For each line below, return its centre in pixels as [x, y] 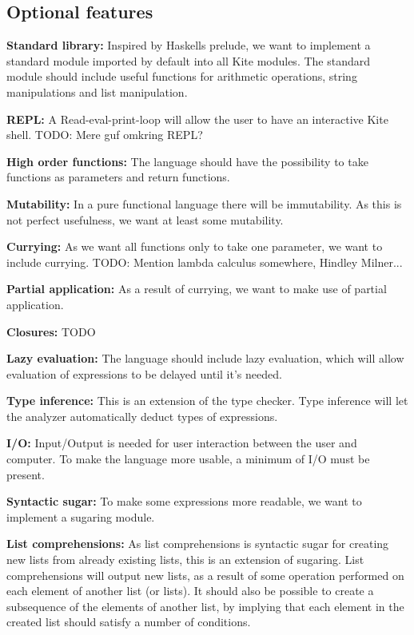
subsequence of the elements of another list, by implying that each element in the [205, 606]
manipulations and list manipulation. [97, 91]
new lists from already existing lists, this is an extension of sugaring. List [185, 560]
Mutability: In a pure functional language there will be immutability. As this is [204, 203]
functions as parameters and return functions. [118, 177]
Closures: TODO [51, 331]
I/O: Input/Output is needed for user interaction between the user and [182, 443]
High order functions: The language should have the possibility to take [187, 161]
